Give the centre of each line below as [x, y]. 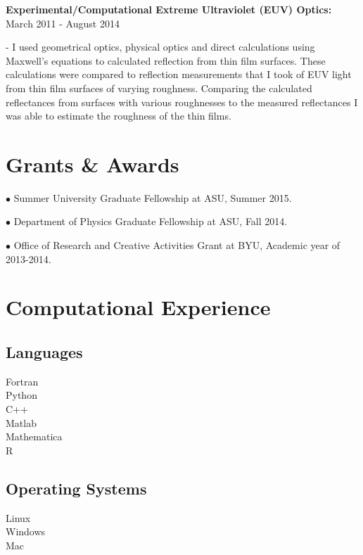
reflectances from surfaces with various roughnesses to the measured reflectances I [182, 102]
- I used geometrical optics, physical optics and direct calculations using [160, 47]
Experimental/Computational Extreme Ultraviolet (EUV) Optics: [169, 9]
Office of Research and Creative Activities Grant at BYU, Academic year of [177, 245]
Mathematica [34, 436]
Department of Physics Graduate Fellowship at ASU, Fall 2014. [151, 221]
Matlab [21, 422]
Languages [44, 352]
